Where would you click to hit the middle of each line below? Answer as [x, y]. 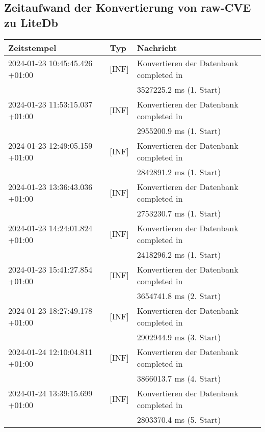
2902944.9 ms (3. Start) [179, 337]
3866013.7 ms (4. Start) [179, 378]
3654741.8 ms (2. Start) [179, 295]
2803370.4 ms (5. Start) [179, 419]
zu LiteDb [31, 22]
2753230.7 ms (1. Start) [179, 213]
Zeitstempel [32, 47]
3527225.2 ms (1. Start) [179, 89]
